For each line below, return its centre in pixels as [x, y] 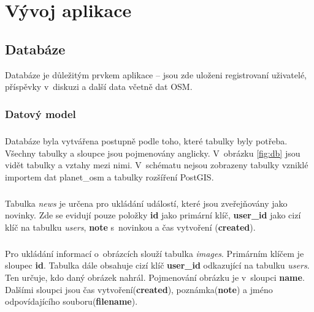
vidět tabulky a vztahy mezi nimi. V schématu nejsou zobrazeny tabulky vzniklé [157, 165]
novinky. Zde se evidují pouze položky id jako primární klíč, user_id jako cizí [153, 215]
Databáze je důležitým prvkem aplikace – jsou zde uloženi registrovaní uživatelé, [156, 74]
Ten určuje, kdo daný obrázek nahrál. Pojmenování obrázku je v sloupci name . [155, 277]
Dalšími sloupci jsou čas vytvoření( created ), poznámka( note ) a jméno [139, 289]
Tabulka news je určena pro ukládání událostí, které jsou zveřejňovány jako [146, 203]
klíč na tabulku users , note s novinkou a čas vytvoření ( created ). [130, 227]
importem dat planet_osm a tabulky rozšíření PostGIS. [109, 176]
